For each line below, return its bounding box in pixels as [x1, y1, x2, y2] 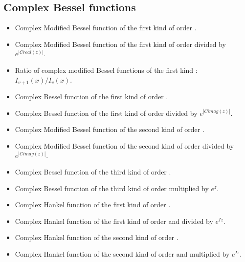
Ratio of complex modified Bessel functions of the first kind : [15, 65, 198, 75]
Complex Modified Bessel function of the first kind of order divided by [15, 39, 226, 49]
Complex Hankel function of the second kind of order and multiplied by [15, 248, 230, 259]
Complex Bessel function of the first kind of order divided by [15, 108, 198, 118]
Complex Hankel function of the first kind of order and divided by [15, 216, 213, 226]
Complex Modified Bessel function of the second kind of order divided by [15, 140, 234, 151]
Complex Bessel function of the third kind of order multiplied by [15, 183, 209, 193]
